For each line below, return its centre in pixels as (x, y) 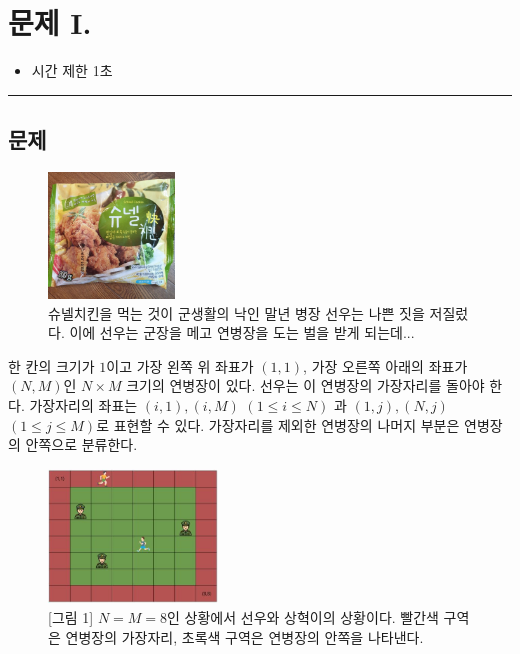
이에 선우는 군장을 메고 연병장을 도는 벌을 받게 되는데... (242, 332)
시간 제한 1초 (72, 70)
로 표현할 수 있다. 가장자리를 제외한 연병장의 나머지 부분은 (278, 424)
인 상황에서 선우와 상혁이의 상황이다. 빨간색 (303, 617)
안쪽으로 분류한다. (81, 444)
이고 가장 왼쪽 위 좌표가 (180, 365)
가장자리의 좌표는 (83, 405)
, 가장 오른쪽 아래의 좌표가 (385, 365)
